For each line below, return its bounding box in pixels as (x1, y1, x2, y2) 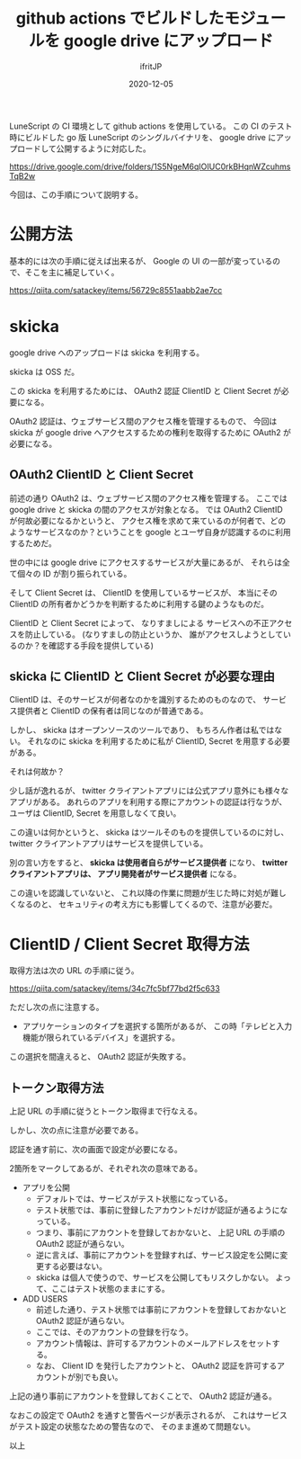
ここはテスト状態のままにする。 (50, 1284, 171, 1294)
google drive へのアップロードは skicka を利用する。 (9, 347, 205, 358)
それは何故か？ (9, 766, 65, 777)
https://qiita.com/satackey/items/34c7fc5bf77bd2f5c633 (9, 983, 220, 994)
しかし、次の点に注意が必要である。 (9, 1125, 144, 1136)
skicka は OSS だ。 (9, 366, 80, 377)
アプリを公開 (22, 1182, 70, 1193)
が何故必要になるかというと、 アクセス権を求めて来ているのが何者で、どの (9, 515, 287, 526)
